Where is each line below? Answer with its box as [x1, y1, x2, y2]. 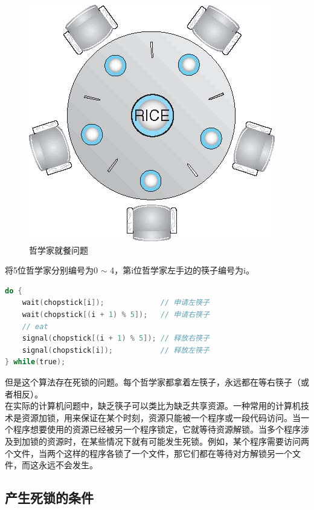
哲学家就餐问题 [29, 243, 88, 256]
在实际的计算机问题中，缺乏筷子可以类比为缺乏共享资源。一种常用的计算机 [5, 399, 301, 412]
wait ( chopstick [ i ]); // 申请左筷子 [22, 298, 210, 307]
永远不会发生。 [38, 459, 98, 471]
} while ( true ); [5, 358, 66, 367]
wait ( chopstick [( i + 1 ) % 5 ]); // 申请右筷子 [22, 310, 210, 319]
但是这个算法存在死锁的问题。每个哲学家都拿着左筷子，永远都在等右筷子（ [5, 375, 301, 388]
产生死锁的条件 [5, 488, 94, 507]
